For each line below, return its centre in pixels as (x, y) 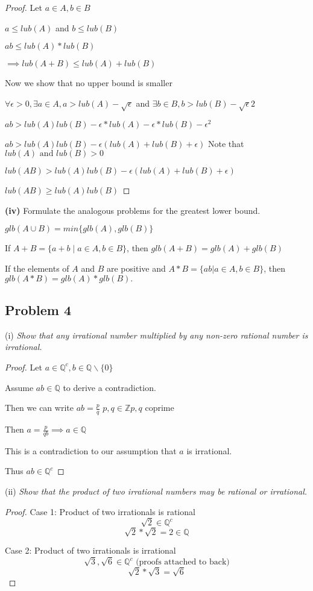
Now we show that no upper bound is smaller (89, 83)
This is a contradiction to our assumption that (91, 450)
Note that (226, 143)
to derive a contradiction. (109, 387)
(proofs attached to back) (183, 562)
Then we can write (39, 408)
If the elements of (37, 268)
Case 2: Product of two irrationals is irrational (90, 550)
